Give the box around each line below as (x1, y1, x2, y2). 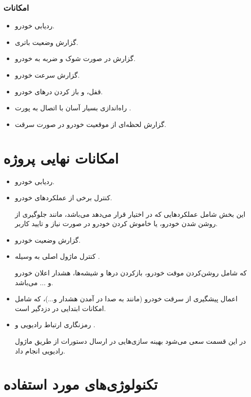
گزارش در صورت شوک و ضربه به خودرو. (15, 53, 135, 63)
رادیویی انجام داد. (15, 345, 65, 355)
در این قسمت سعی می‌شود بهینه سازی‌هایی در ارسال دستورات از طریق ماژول (15, 336, 246, 346)
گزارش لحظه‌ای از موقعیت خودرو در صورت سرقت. (15, 119, 167, 129)
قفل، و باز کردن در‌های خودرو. (15, 86, 103, 96)
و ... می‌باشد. (15, 277, 53, 287)
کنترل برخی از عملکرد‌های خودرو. (15, 192, 112, 203)
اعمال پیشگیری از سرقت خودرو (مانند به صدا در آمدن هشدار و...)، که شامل (15, 293, 238, 304)
